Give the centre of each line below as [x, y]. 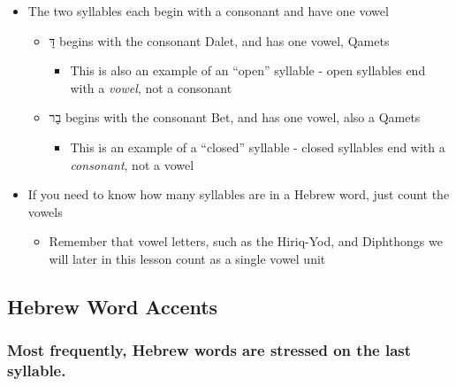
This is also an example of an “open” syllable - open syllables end [248, 70]
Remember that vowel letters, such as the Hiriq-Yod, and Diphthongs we [246, 241]
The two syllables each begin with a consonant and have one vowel [208, 11]
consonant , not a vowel [132, 164]
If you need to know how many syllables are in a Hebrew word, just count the [239, 194]
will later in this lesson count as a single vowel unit [187, 258]
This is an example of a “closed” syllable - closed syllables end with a [258, 147]
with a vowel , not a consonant [151, 87]
